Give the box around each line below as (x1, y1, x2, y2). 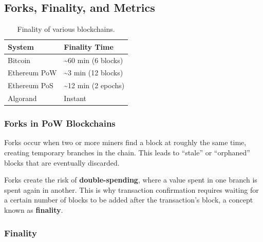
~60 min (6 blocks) (64, 54, 123, 65)
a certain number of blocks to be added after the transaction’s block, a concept (4, 194, 253, 205)
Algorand (8, 93, 37, 104)
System (8, 41, 34, 52)
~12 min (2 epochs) (64, 80, 125, 91)
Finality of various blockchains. (17, 24, 115, 34)
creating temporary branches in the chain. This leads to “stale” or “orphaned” (4, 147, 250, 158)
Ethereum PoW (8, 67, 57, 78)
